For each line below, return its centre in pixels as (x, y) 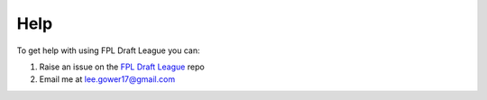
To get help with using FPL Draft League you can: (108, 50)
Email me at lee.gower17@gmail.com (107, 79)
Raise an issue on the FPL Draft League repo (122, 67)
